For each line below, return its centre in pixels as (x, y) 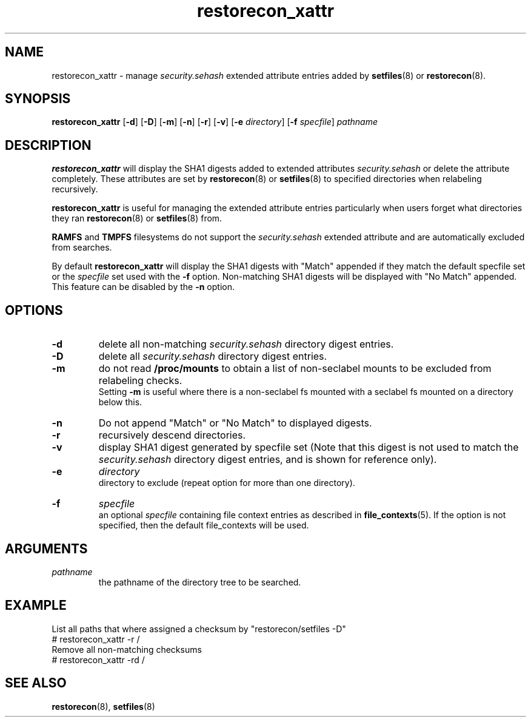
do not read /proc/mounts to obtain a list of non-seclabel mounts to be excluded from (295, 369)
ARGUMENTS (46, 548)
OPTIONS (34, 310)
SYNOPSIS (38, 99)
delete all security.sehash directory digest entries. (213, 356)
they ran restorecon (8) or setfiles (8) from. (137, 218)
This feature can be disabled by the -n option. (143, 287)
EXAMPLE (36, 606)
